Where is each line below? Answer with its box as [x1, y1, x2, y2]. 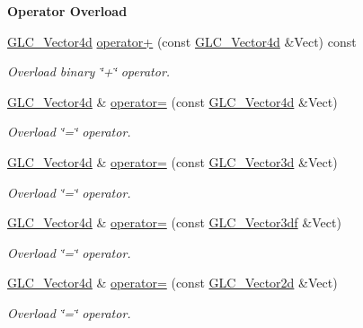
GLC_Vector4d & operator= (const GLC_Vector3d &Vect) [7, 152, 338, 171]
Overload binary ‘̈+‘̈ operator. [7, 62, 171, 81]
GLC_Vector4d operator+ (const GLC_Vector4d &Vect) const [7, 31, 357, 50]
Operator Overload [7, 2, 128, 20]
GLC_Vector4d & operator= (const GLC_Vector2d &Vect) [7, 273, 338, 292]
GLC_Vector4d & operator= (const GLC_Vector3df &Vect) [7, 213, 341, 232]
